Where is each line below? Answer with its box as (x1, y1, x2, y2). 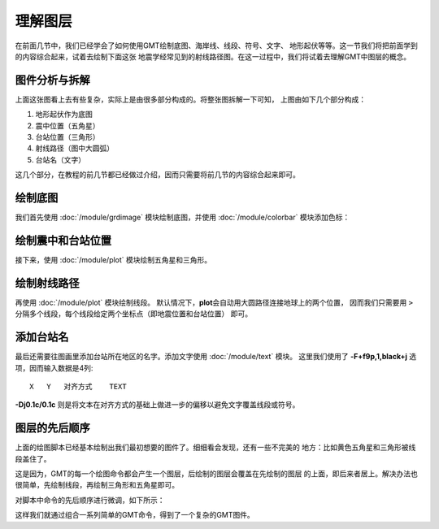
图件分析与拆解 (15, 73, 90, 87)
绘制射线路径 (15, 276, 80, 290)
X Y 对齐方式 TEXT (29, 382, 127, 391)
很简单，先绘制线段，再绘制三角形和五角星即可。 (15, 480, 179, 490)
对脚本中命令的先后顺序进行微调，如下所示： (15, 495, 165, 505)
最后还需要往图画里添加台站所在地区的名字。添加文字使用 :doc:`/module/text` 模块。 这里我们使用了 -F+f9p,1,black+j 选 (15, 352, 417, 362)
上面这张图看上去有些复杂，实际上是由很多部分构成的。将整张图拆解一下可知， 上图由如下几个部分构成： (15, 94, 366, 104)
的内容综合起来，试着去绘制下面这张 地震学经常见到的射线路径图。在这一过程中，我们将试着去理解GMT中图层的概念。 (15, 51, 411, 61)
